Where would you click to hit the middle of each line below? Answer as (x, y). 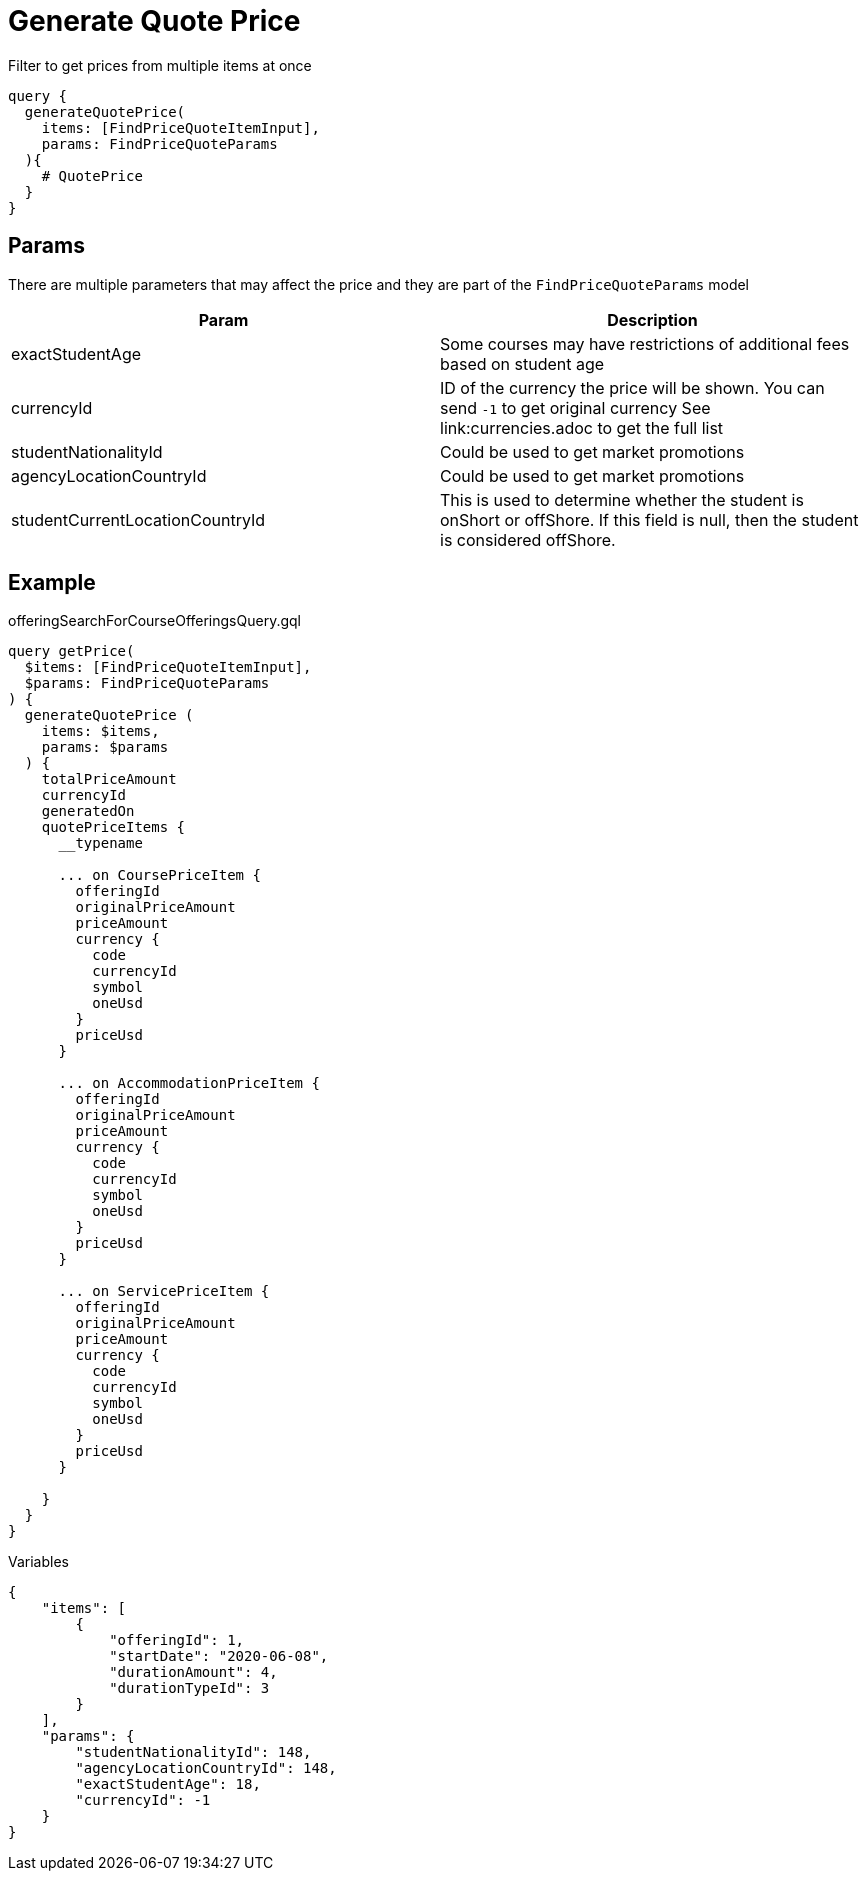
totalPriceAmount (109, 779)
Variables (38, 1562)
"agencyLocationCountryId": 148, (206, 1768)
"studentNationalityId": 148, (193, 1752)
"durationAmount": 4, (193, 1672)
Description (652, 319)
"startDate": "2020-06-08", (219, 1656)
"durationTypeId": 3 (189, 1688)
